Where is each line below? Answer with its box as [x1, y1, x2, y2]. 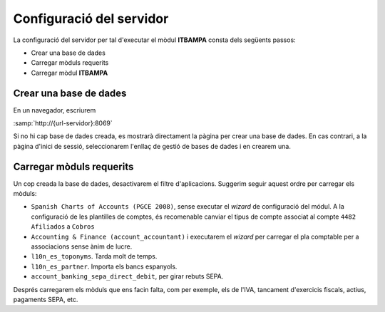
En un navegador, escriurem [13, 105, 96, 114]
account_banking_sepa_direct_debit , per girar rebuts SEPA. [31, 272, 224, 281]
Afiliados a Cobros [31, 222, 96, 231]
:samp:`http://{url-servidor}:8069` [13, 119, 113, 128]
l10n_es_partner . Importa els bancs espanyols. [31, 262, 178, 271]
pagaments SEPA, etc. [13, 296, 78, 303]
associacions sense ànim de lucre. [31, 242, 133, 251]
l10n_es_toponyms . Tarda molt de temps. [31, 252, 158, 261]
